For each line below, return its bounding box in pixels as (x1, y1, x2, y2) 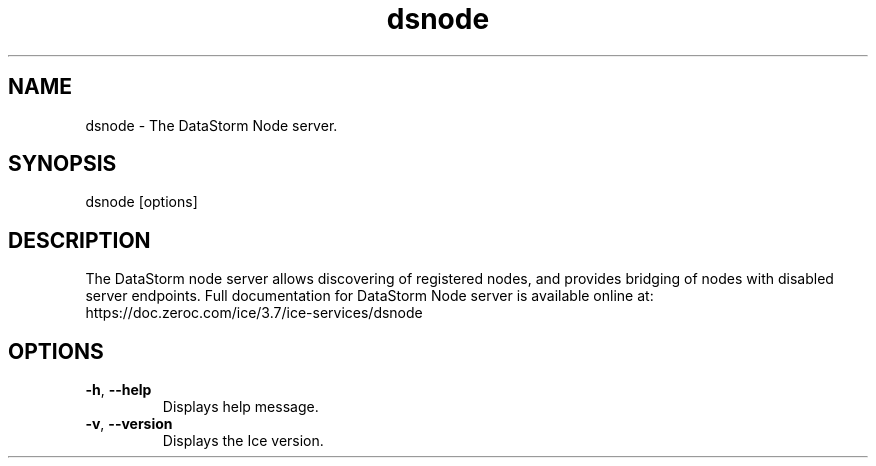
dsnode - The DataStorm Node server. (85, 116, 338, 134)
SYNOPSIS (8, 151, 117, 177)
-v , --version (85, 415, 173, 433)
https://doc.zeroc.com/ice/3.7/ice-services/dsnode (85, 304, 423, 322)
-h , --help (85, 381, 152, 399)
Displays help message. (162, 398, 319, 416)
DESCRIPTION (8, 227, 151, 253)
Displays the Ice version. (162, 432, 324, 450)
